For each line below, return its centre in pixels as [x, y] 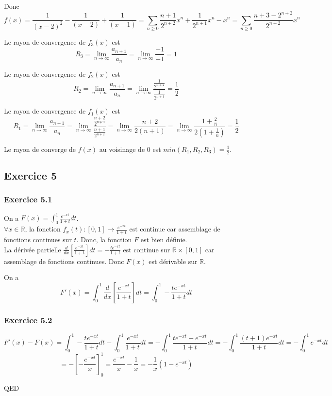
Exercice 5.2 [28, 320]
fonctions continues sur [38, 239]
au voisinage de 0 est [130, 149]
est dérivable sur [173, 261]
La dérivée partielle [33, 249]
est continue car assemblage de [175, 229]
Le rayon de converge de [40, 149]
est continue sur [147, 249]
